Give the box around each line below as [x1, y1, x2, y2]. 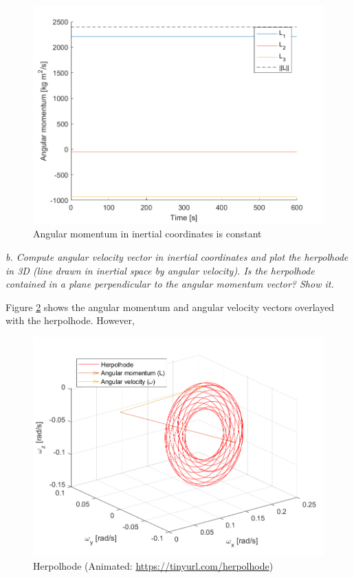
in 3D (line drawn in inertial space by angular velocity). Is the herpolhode [5, 263, 315, 277]
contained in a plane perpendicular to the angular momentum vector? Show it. [5, 277, 334, 291]
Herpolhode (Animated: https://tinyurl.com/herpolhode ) [33, 558, 274, 572]
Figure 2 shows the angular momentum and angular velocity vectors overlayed [5, 299, 335, 314]
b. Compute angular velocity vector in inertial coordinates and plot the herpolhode [5, 250, 349, 264]
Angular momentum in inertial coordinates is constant [33, 226, 262, 241]
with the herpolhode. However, [5, 313, 135, 328]
